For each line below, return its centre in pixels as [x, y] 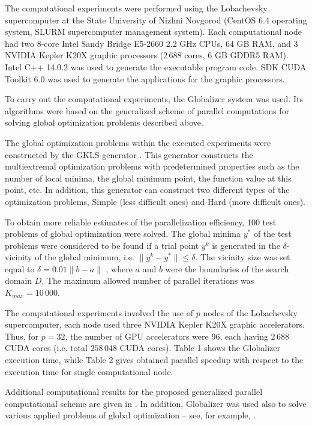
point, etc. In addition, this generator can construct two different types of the [147, 190]
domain [19, 280]
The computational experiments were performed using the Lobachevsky [136, 8]
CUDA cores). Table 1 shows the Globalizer [200, 348]
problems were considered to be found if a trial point [102, 245]
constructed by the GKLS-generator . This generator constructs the [129, 154]
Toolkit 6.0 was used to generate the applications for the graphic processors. [145, 78]
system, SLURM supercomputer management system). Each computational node [153, 32]
